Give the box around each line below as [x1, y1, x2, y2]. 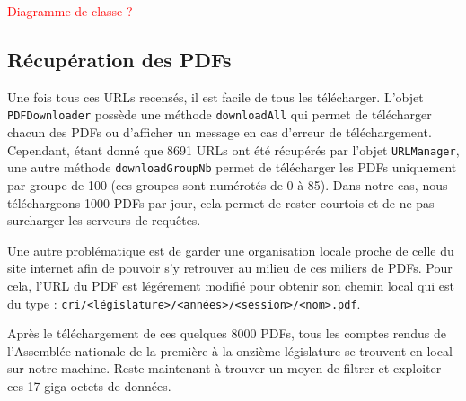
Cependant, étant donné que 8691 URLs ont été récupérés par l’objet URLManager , [7, 140, 460, 159]
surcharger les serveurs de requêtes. [7, 211, 201, 230]
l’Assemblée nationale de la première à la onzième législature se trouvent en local [7, 341, 453, 360]
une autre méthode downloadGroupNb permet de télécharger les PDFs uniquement [7, 158, 457, 177]
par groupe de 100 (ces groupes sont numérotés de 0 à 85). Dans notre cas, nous [7, 175, 448, 194]
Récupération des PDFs [7, 45, 232, 73]
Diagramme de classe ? [7, 2, 133, 20]
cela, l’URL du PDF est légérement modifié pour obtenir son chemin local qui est [7, 275, 454, 294]
